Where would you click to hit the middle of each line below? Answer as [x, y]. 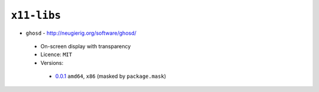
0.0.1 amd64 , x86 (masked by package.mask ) [111, 76]
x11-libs [36, 15]
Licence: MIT [56, 55]
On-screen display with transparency [86, 46]
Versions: [52, 63]
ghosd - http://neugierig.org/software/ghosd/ [81, 33]
